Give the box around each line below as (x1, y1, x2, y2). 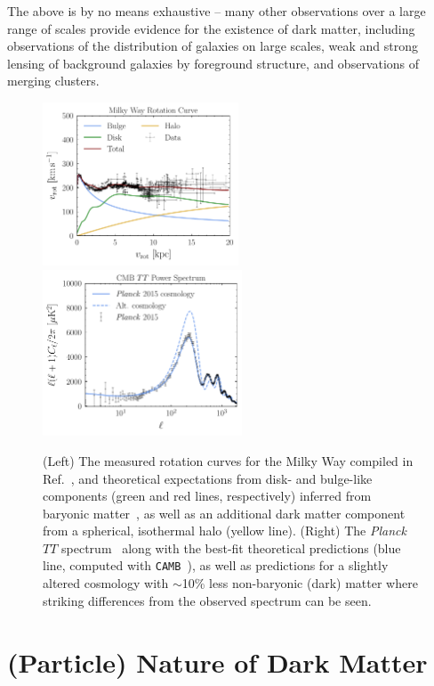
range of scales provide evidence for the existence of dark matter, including (7, 19, 415, 37)
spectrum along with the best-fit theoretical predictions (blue (61, 538, 401, 557)
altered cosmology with (43, 574, 169, 592)
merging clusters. (7, 71, 100, 90)
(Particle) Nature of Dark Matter (7, 643, 428, 680)
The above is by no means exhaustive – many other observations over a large (7, 2, 426, 20)
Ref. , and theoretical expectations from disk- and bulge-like (43, 469, 373, 487)
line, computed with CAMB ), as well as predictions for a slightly (43, 556, 389, 575)
